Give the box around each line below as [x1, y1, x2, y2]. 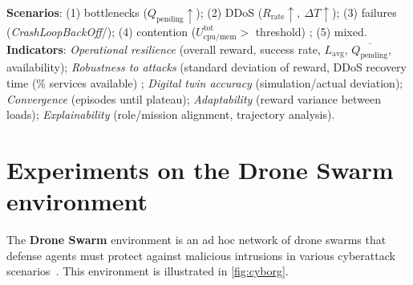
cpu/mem [203, 32, 237, 41]
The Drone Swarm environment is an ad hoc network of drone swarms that [6, 231, 387, 248]
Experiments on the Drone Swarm [6, 153, 394, 185]
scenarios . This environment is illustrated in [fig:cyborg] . [6, 263, 289, 279]
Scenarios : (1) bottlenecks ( [6, 4, 148, 20]
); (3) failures [332, 4, 397, 20]
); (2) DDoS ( [196, 4, 263, 20]
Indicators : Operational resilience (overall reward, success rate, [6, 40, 321, 57]
